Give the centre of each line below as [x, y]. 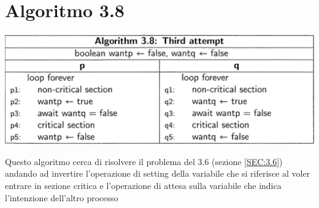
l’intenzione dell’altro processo [62, 197]
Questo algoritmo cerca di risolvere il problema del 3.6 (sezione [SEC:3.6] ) [144, 161]
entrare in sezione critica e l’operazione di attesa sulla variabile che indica [143, 186]
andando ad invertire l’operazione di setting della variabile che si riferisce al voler [158, 173]
